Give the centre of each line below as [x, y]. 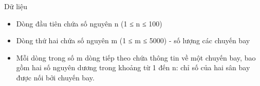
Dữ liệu [16, 6]
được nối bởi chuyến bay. [55, 77]
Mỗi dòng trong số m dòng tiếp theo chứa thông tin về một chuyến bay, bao [136, 57]
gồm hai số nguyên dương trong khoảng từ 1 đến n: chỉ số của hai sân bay [133, 67]
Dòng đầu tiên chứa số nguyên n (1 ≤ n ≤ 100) [89, 23]
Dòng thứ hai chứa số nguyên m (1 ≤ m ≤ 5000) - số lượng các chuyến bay [133, 40]
